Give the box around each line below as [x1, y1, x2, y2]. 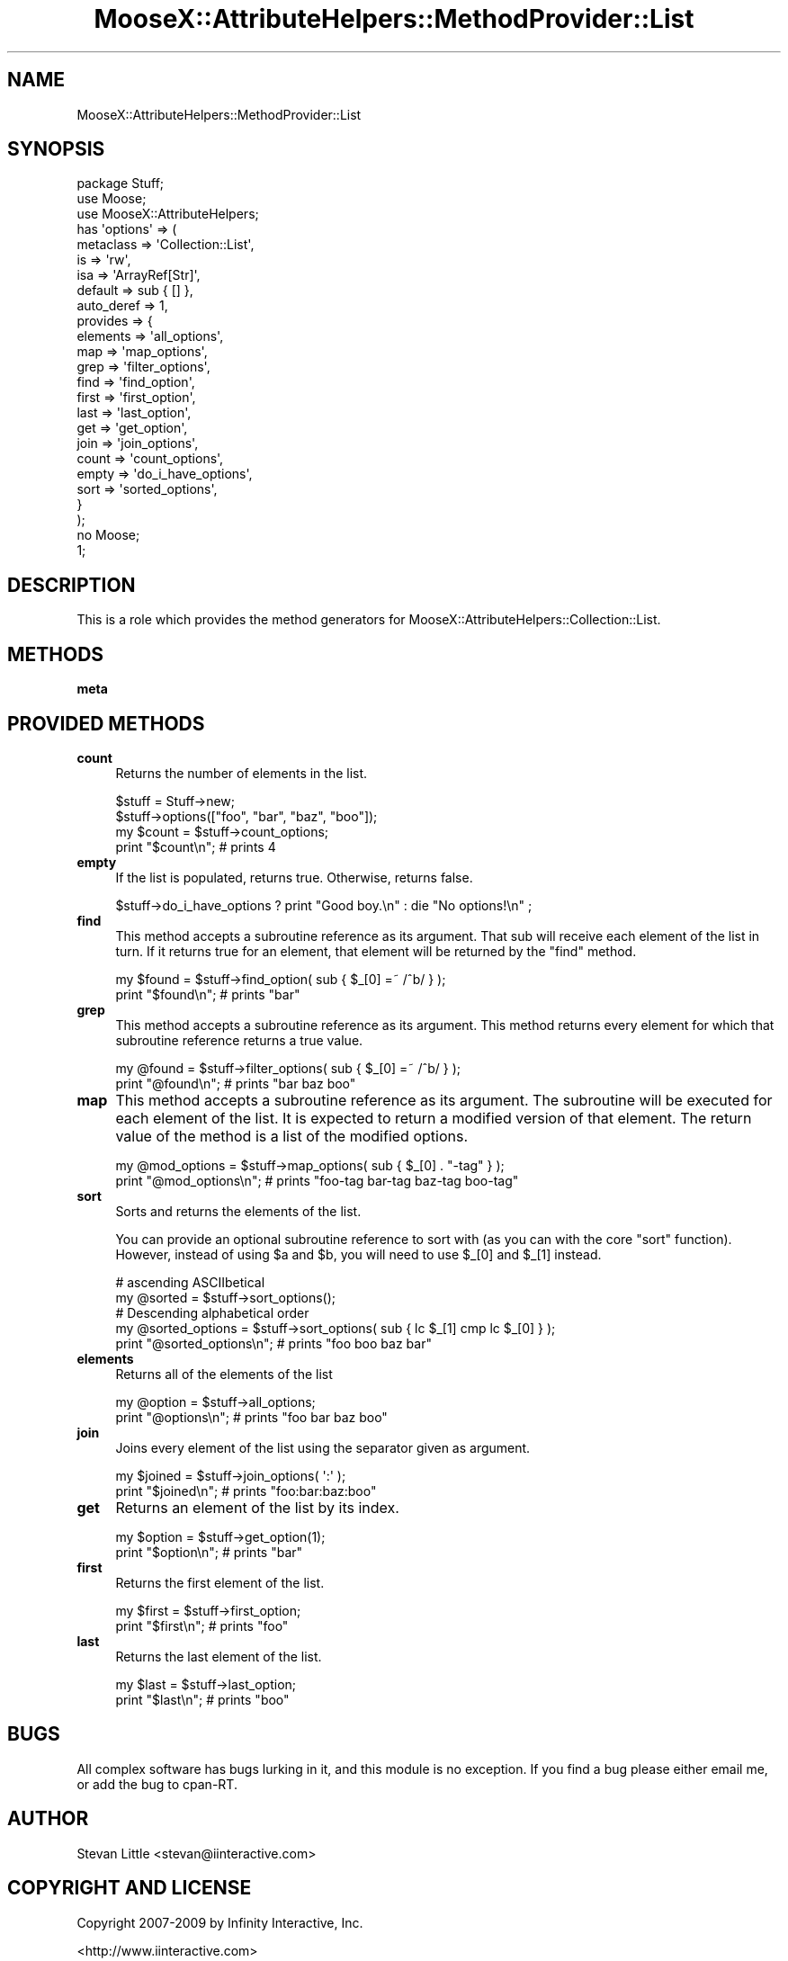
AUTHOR [7, 1807, 89, 1831]
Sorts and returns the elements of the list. [115, 1203, 362, 1219]
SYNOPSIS [7, 138, 105, 161]
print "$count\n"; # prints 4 [115, 838, 276, 855]
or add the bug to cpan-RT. [76, 1776, 237, 1792]
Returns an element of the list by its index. [115, 1498, 399, 1517]
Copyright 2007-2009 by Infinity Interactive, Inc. [76, 1914, 363, 1930]
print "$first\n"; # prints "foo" [115, 1617, 289, 1634]
